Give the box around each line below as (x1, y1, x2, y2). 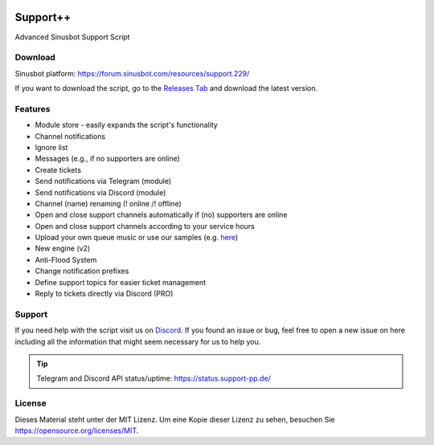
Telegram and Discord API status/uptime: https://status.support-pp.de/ (36, 374, 271, 383)
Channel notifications (35, 131, 106, 141)
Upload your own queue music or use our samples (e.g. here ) (35, 233, 239, 243)
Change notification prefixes (35, 266, 129, 276)
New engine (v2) (35, 243, 91, 253)
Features (14, 103, 51, 114)
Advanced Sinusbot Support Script (14, 32, 130, 42)
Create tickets (35, 165, 82, 174)
